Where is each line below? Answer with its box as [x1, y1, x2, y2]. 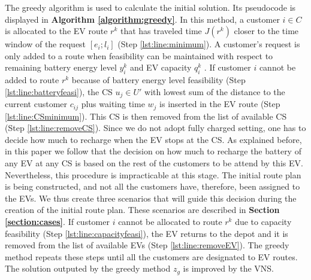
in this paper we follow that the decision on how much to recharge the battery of [5, 145, 301, 157]
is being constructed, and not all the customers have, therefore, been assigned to [5, 180, 300, 193]
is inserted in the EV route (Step [159, 98, 280, 110]
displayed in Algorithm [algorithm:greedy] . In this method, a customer [5, 13, 280, 25]
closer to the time [234, 25, 299, 37]
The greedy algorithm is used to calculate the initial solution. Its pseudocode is [5, 1, 296, 13]
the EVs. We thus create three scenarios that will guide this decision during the [5, 191, 297, 204]
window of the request [5, 38, 86, 50]
